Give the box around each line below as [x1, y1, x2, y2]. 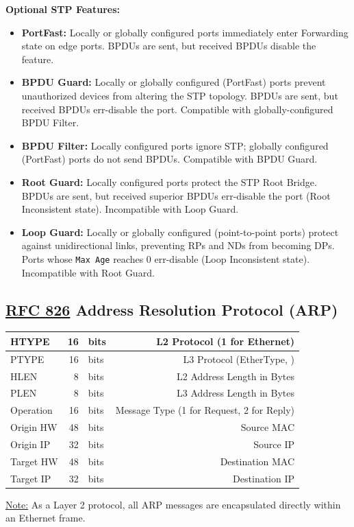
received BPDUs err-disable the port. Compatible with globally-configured [21, 102, 333, 116]
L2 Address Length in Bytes [177, 368, 295, 383]
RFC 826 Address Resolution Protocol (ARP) [5, 298, 338, 320]
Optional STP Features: [5, 2, 120, 16]
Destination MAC [220, 454, 295, 468]
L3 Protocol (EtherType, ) [183, 351, 295, 366]
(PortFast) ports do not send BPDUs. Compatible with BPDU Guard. [21, 152, 318, 166]
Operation [10, 403, 53, 417]
